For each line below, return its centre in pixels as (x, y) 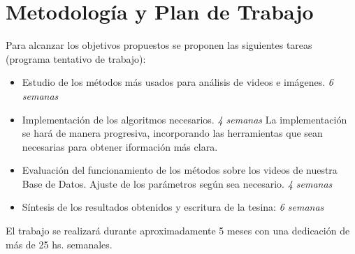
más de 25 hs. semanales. (59, 244)
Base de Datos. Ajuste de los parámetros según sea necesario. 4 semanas (177, 183)
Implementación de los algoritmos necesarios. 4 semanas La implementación (184, 119)
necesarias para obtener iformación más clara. (120, 146)
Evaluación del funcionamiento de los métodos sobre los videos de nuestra (180, 170)
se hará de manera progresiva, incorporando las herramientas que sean (172, 133)
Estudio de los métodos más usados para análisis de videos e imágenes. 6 (178, 82)
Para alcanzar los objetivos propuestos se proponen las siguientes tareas (159, 45)
